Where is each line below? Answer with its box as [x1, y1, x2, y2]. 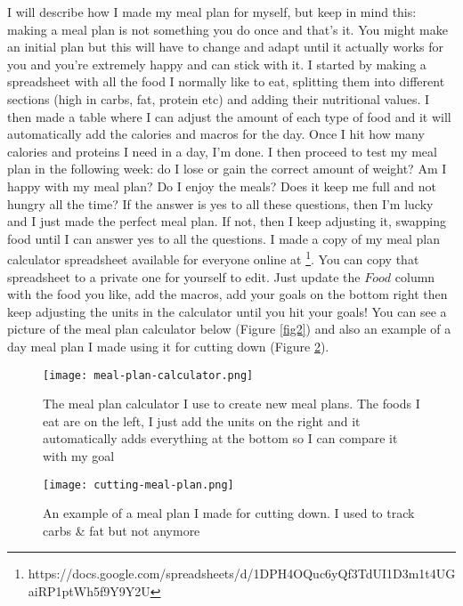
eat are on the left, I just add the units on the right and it [43, 411, 361, 430]
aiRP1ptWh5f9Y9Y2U [28, 582, 150, 600]
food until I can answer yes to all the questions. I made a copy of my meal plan [7, 229, 441, 247]
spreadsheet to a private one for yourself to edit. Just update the [7, 267, 361, 286]
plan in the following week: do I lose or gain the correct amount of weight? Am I [7, 159, 447, 178]
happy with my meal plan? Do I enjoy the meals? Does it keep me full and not [7, 176, 436, 195]
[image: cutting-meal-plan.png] [43, 478, 234, 491]
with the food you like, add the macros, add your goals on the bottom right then [7, 285, 448, 303]
